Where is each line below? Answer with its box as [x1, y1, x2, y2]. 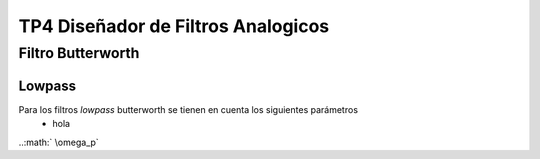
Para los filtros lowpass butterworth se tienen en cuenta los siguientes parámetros [18, 103, 359, 115]
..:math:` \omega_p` [18, 136, 99, 148]
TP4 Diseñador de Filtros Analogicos [18, 15, 330, 37]
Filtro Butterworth [18, 44, 140, 62]
